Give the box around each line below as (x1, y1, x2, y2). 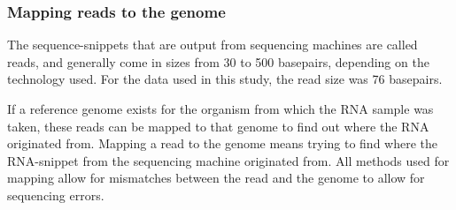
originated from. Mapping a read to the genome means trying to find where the (7, 134, 438, 153)
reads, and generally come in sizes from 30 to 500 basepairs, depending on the (7, 52, 429, 71)
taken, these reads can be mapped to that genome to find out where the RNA (7, 116, 429, 135)
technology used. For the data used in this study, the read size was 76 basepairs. (7, 70, 443, 88)
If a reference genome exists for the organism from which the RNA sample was (7, 100, 434, 117)
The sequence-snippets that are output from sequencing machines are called (7, 35, 418, 54)
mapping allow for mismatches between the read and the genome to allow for (7, 169, 425, 187)
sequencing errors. (7, 185, 104, 204)
